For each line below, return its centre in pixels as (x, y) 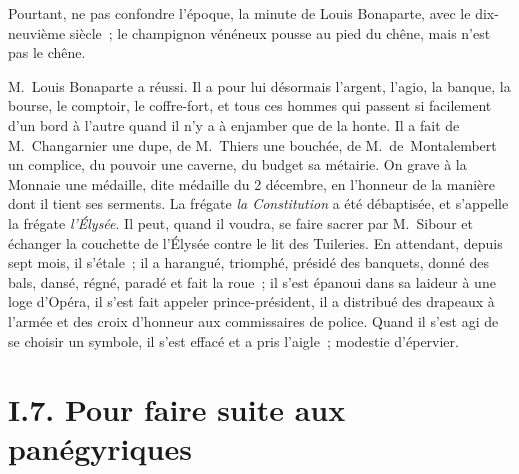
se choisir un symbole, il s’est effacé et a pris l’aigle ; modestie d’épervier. (233, 340)
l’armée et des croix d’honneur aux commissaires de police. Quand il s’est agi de (253, 320)
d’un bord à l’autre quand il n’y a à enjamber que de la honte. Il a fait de (234, 124)
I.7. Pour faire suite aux (177, 409)
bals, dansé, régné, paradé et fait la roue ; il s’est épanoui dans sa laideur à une (252, 281)
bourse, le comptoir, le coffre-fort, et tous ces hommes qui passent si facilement (250, 105)
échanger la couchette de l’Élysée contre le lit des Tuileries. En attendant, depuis (255, 242)
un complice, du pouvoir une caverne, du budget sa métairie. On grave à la (237, 164)
